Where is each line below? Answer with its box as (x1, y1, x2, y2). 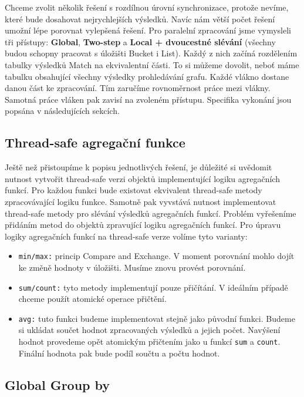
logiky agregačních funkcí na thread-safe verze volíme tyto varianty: (5, 230, 248, 242)
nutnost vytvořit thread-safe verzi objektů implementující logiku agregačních (5, 172, 280, 184)
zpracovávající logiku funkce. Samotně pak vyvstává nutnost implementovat (5, 195, 276, 207)
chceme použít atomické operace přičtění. (18, 292, 167, 305)
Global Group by (5, 375, 110, 393)
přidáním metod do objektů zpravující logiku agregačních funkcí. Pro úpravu (5, 218, 281, 231)
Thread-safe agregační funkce (5, 133, 185, 152)
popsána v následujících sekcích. (5, 105, 120, 117)
